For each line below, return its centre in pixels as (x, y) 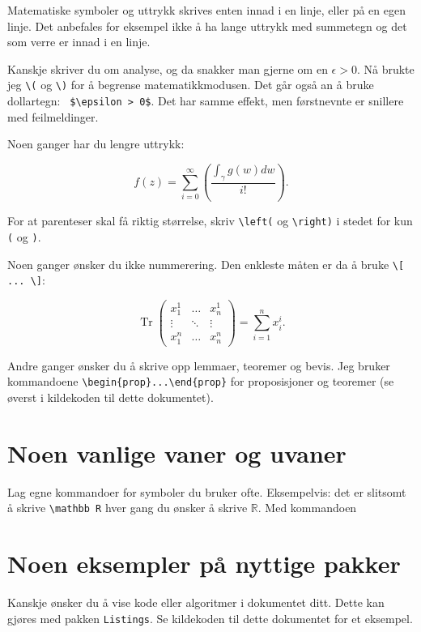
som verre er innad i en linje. (79, 42)
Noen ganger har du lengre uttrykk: (96, 144)
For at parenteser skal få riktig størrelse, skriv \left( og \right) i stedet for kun (210, 221)
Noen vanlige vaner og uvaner (177, 453)
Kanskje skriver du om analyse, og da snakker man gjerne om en (168, 68)
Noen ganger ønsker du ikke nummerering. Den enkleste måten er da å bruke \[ (206, 264)
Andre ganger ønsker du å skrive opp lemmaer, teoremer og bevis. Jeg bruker (199, 365)
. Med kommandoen (307, 508)
